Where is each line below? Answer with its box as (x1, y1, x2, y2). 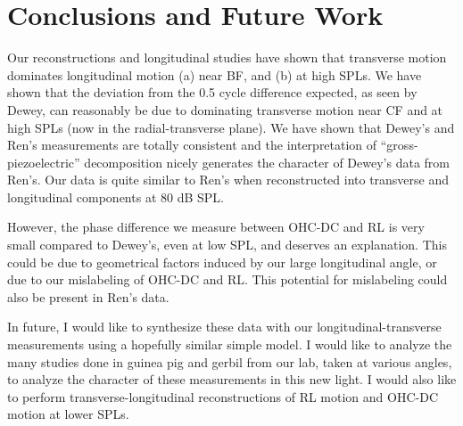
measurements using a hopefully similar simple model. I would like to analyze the (7, 335, 452, 354)
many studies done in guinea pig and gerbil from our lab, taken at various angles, (7, 352, 452, 371)
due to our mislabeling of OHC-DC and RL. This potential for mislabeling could (7, 270, 448, 289)
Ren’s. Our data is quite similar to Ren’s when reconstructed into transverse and (7, 170, 450, 189)
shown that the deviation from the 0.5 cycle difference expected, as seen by (7, 83, 418, 102)
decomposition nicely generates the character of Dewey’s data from (84, 152, 451, 171)
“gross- (380, 135, 418, 154)
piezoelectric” (7, 152, 80, 171)
